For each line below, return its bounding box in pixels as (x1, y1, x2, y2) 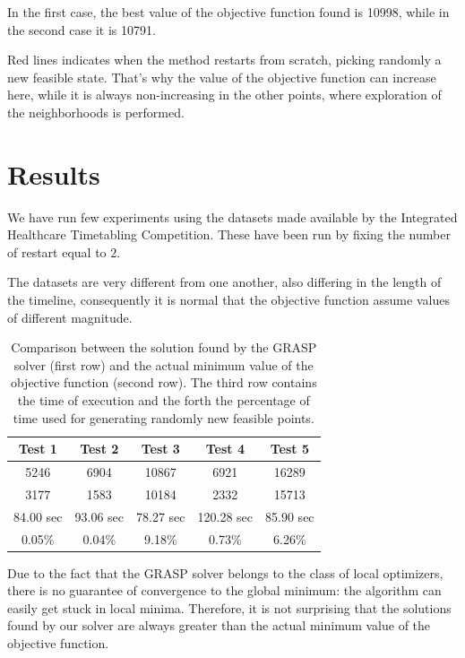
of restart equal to (7, 242, 107, 261)
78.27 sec (136, 506, 185, 525)
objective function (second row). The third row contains (10, 373, 317, 392)
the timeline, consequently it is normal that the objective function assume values (7, 290, 450, 309)
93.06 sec (74, 506, 125, 525)
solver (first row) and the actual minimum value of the (13, 355, 314, 374)
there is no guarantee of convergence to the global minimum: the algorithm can (7, 581, 442, 600)
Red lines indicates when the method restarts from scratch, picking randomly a (7, 50, 442, 69)
